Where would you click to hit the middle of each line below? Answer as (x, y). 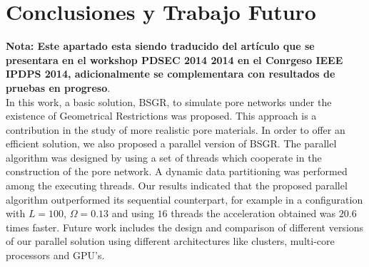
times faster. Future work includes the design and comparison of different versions (185, 227)
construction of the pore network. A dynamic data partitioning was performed (177, 171)
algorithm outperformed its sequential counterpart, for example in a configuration (184, 199)
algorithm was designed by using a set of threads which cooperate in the (164, 157)
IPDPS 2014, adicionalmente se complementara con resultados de (171, 74)
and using (133, 213)
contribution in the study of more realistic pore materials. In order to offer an (176, 129)
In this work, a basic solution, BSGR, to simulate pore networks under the (169, 101)
